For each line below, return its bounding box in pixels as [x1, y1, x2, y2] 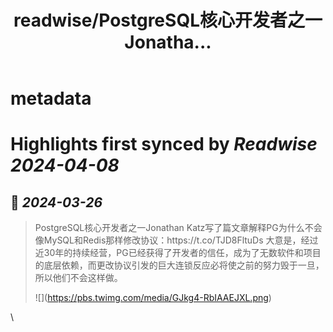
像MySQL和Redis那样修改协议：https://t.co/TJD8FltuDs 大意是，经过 [34, 234, 319, 246]
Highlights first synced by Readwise [10, 133, 318, 156]
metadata [10, 87, 92, 110]
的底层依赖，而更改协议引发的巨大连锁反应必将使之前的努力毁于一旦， [34, 259, 325, 271]
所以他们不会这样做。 [34, 272, 123, 284]
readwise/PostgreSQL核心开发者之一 [13, 9, 323, 32]
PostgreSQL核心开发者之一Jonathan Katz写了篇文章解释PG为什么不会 [34, 222, 323, 234]
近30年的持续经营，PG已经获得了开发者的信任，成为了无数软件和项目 [34, 247, 322, 259]
